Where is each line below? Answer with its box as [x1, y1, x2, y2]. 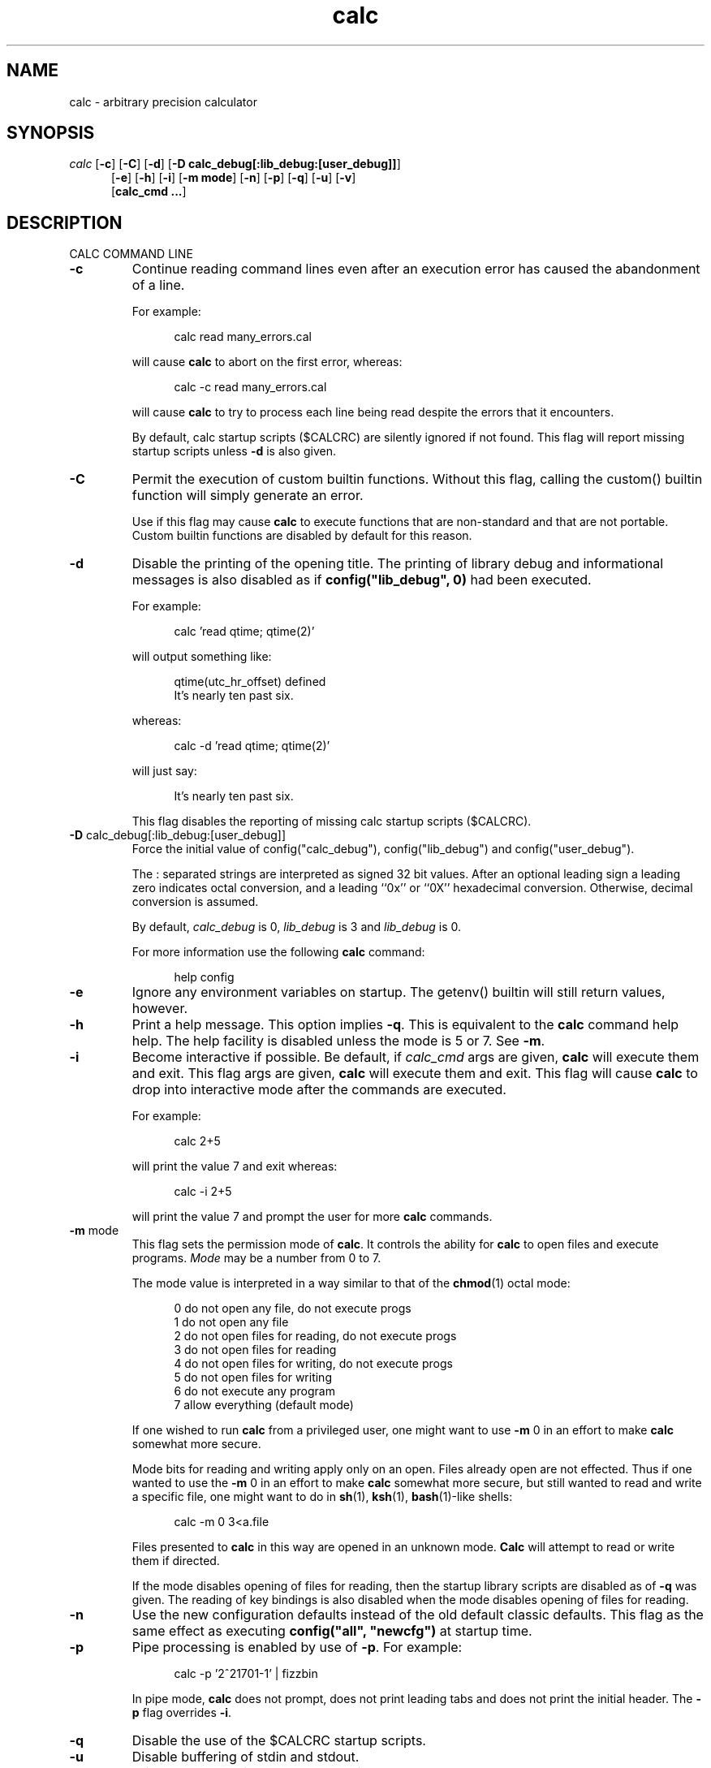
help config [174, 970, 235, 985]
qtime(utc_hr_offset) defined [174, 675, 326, 689]
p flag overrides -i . [131, 1705, 232, 1720]
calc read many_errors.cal [174, 330, 312, 344]
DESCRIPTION [6, 212, 123, 233]
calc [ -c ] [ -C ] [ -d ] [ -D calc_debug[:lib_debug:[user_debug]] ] [69, 157, 401, 171]
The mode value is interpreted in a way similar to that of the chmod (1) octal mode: [131, 1276, 571, 1291]
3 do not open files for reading [174, 1343, 337, 1357]
